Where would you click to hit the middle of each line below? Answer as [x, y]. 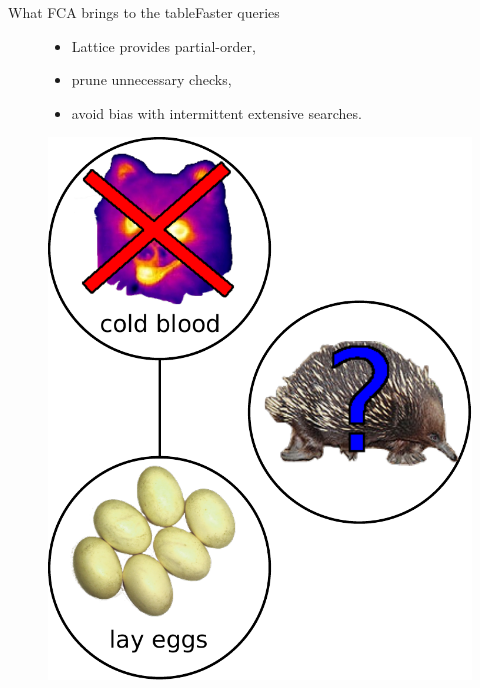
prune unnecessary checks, [151, 79]
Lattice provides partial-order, [163, 45]
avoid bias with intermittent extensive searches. [216, 112]
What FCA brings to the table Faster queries [144, 12]
